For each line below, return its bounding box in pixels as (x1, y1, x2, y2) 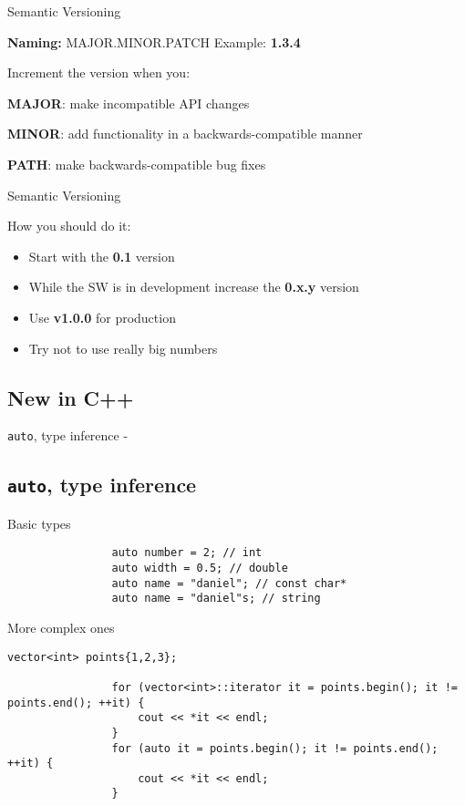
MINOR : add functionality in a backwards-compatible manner (7, 124, 363, 143)
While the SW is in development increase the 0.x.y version (28, 277, 359, 296)
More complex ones (7, 617, 115, 636)
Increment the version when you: (7, 63, 191, 82)
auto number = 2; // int (111, 546, 263, 560)
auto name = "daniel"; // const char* (111, 576, 347, 590)
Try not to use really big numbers (28, 338, 218, 357)
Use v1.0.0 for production (28, 307, 176, 326)
